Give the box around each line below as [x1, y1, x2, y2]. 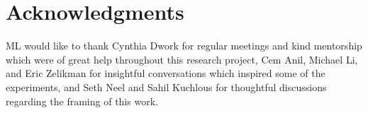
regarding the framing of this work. [6, 93, 158, 108]
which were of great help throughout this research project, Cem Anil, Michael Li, [6, 52, 358, 66]
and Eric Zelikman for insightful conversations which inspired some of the [6, 66, 325, 81]
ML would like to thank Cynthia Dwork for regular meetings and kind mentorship [6, 38, 362, 53]
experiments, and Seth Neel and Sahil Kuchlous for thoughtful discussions [6, 79, 327, 94]
